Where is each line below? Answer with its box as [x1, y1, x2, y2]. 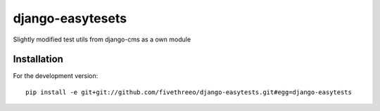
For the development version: [13, 72, 99, 80]
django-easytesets [13, 11, 127, 26]
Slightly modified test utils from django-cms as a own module [13, 35, 191, 44]
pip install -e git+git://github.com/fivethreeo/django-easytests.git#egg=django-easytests [25, 88, 352, 96]
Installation [13, 53, 63, 65]
